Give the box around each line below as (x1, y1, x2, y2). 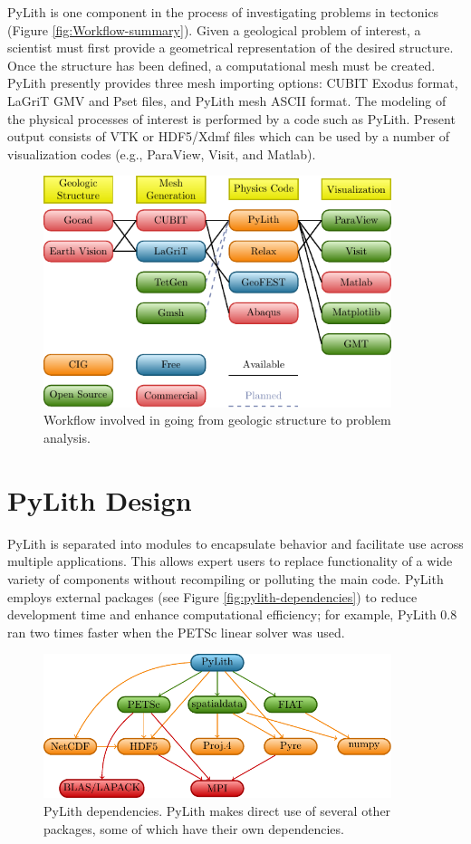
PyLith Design (7, 481, 192, 518)
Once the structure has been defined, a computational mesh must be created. (7, 55, 436, 74)
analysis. (43, 428, 91, 447)
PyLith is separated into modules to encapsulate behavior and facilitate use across (7, 533, 464, 552)
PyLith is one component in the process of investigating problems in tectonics (7, 3, 439, 21)
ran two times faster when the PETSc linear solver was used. (7, 622, 345, 641)
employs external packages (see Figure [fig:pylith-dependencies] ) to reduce (7, 587, 418, 606)
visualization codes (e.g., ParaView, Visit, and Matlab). (7, 144, 316, 163)
